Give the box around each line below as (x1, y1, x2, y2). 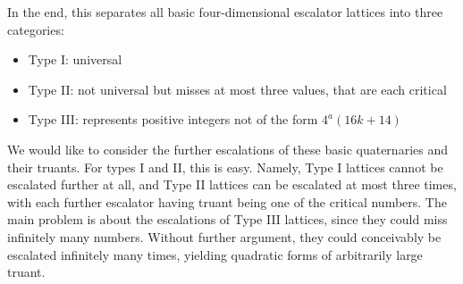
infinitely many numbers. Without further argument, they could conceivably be (7, 227, 442, 246)
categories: (7, 20, 64, 38)
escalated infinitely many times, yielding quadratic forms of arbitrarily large (7, 245, 423, 263)
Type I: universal (28, 50, 122, 69)
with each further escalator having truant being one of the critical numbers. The (7, 192, 447, 211)
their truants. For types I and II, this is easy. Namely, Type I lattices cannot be (7, 157, 443, 176)
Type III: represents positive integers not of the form (28, 110, 318, 129)
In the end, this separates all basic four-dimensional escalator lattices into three (7, 3, 443, 21)
